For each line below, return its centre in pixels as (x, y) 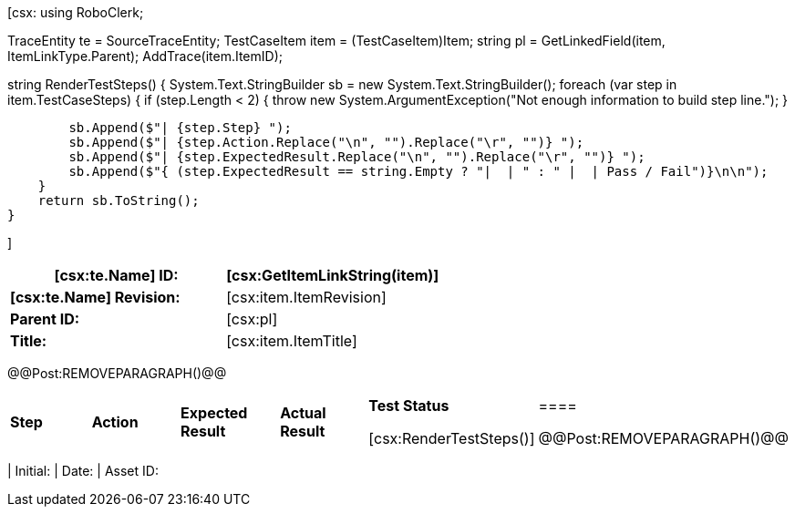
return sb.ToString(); (119, 200)
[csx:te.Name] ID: (116, 275)
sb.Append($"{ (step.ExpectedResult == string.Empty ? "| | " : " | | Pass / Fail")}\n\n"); (418, 171)
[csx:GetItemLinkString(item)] (333, 275)
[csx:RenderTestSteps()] (452, 438)
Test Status (409, 406)
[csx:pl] (252, 319)
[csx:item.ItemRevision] (306, 297)
